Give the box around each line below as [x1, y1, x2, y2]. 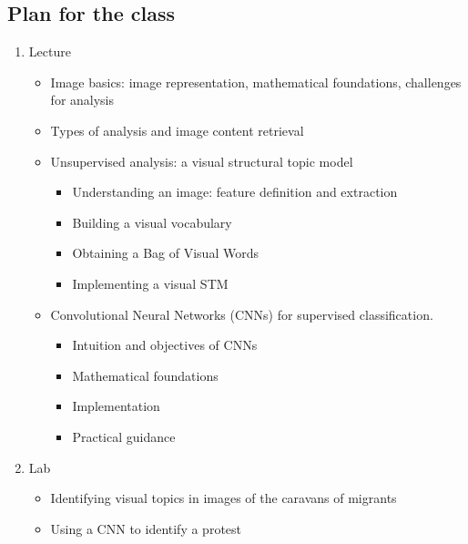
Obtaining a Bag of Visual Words [72, 243, 259, 262]
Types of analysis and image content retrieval [50, 120, 304, 139]
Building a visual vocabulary [72, 212, 232, 231]
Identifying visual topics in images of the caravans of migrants [50, 488, 397, 508]
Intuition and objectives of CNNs [72, 335, 258, 354]
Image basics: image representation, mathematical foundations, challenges [50, 72, 462, 91]
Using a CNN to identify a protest [50, 518, 242, 538]
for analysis [50, 90, 115, 109]
